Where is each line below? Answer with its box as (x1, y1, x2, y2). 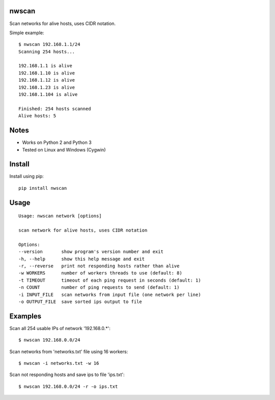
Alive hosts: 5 (18, 113, 57, 119)
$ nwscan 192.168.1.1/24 (18, 41, 80, 47)
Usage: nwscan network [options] (18, 213, 102, 219)
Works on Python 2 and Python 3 (22, 139, 92, 145)
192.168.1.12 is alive (18, 77, 75, 83)
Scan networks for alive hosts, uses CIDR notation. (9, 20, 116, 27)
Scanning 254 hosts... (18, 48, 75, 55)
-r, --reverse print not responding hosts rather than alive (18, 263, 180, 269)
